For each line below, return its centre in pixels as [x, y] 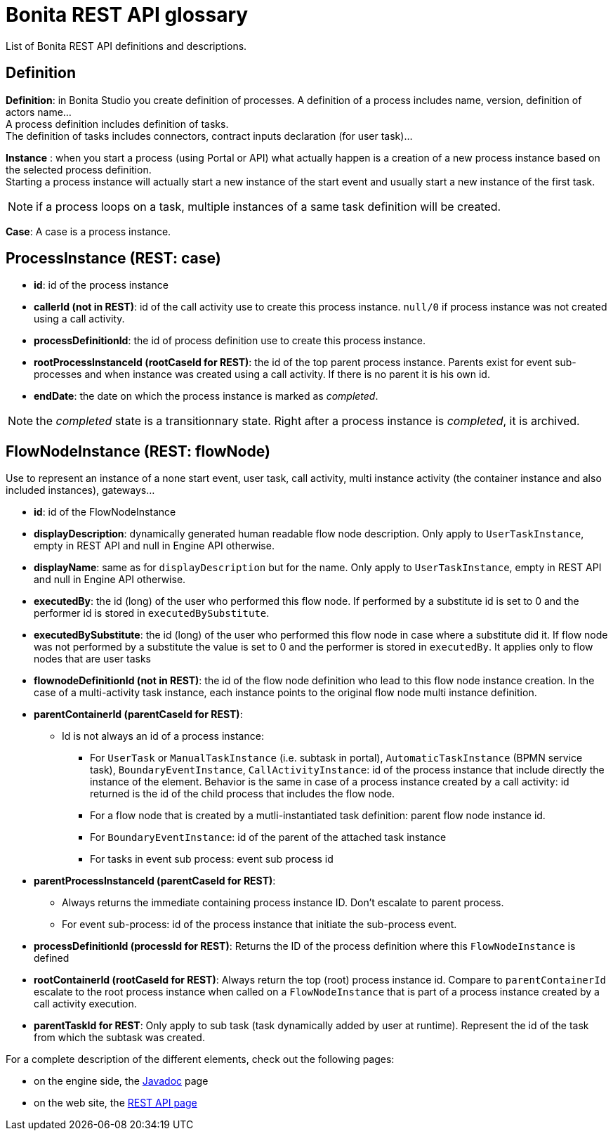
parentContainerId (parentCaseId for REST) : [138, 714]
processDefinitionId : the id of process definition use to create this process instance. [230, 341]
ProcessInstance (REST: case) [113, 259]
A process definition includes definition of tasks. [117, 124]
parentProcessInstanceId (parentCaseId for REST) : [155, 881]
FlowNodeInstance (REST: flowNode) [138, 451]
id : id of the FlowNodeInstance [105, 512]
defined [52, 958]
